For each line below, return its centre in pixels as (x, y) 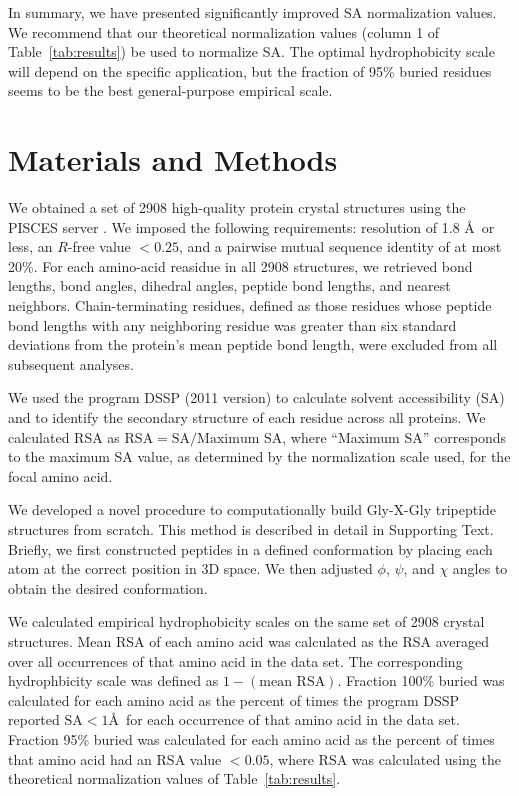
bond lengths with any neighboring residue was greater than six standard (232, 324)
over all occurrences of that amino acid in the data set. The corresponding (235, 660)
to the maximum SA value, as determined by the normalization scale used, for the (259, 456)
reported (34, 719)
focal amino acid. (60, 475)
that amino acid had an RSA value (115, 758)
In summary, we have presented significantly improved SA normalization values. (252, 12)
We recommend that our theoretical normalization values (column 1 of (224, 31)
